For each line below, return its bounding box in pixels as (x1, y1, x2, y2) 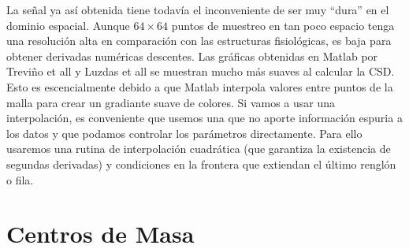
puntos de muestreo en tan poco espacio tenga (171, 17, 395, 33)
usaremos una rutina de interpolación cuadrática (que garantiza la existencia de (6, 140, 391, 157)
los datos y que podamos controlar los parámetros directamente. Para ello (6, 124, 363, 141)
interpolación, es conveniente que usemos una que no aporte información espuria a (6, 110, 403, 126)
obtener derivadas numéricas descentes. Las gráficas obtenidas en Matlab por (6, 47, 378, 64)
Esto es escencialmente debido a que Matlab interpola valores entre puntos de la (6, 78, 393, 95)
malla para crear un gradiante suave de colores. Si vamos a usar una (6, 94, 336, 110)
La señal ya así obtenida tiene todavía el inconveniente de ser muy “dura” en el (6, 2, 389, 17)
